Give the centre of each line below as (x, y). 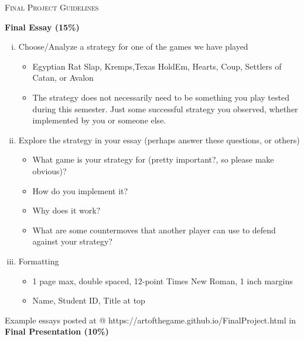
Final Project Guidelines (52, 7)
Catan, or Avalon (63, 77)
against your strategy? (72, 241)
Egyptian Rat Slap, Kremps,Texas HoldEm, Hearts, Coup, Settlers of (157, 66)
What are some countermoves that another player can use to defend (154, 230)
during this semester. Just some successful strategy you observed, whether (165, 108)
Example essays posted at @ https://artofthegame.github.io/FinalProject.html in (150, 320)
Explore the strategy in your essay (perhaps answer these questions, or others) (159, 139)
